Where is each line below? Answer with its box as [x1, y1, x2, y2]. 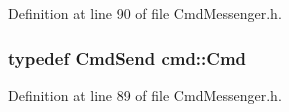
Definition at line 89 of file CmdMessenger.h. [8, 84, 282, 105]
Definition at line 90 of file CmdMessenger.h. [8, 3, 282, 23]
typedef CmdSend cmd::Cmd [8, 45, 247, 70]
